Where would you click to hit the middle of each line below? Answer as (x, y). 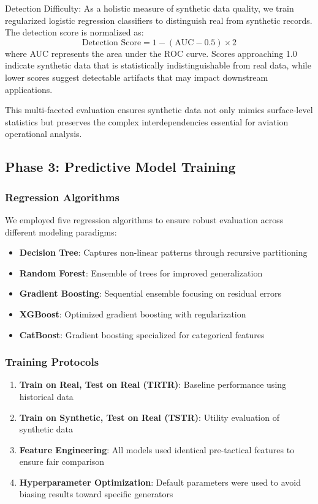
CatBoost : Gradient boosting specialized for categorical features (142, 334)
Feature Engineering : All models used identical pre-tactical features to (157, 449)
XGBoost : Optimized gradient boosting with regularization (133, 313)
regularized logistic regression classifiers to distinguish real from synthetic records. (159, 20)
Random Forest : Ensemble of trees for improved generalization (141, 272)
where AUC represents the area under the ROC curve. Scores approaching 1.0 (151, 53)
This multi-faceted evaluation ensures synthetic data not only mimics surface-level (159, 110)
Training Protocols (52, 362)
